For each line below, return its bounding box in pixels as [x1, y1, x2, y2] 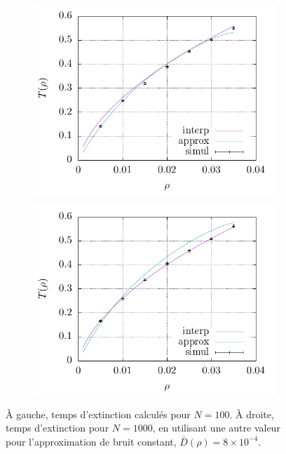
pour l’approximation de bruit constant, [6, 434, 177, 448]
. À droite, [229, 406, 274, 421]
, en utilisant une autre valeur [152, 420, 280, 435]
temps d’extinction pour [6, 420, 109, 435]
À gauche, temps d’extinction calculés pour [6, 406, 191, 421]
